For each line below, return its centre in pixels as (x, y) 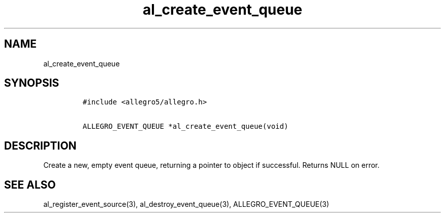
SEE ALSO (30, 185)
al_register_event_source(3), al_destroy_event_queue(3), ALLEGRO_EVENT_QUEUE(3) (186, 204)
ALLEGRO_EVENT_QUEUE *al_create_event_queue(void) (185, 126)
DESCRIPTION (40, 146)
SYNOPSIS (32, 83)
